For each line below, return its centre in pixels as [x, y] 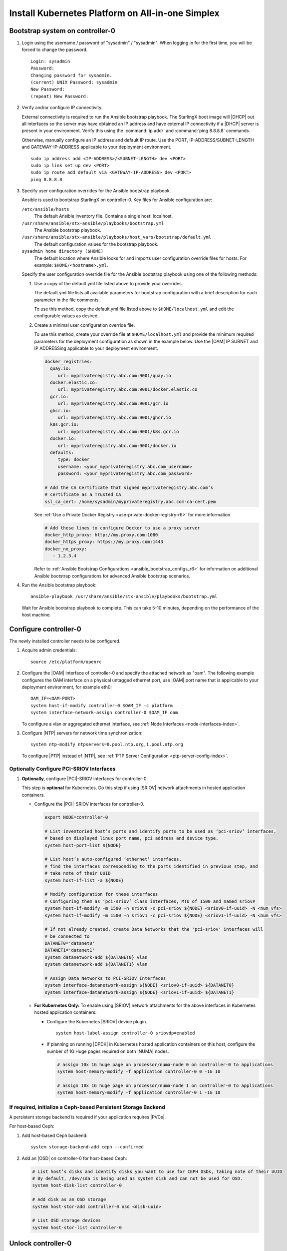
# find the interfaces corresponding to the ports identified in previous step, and [151, 866]
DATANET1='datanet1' [70, 950]
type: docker [74, 460]
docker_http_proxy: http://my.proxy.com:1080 [101, 535]
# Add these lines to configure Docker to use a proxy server [122, 528]
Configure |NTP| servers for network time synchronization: [82, 733]
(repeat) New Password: [60, 96]
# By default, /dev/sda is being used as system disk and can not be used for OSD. [138, 1178]
